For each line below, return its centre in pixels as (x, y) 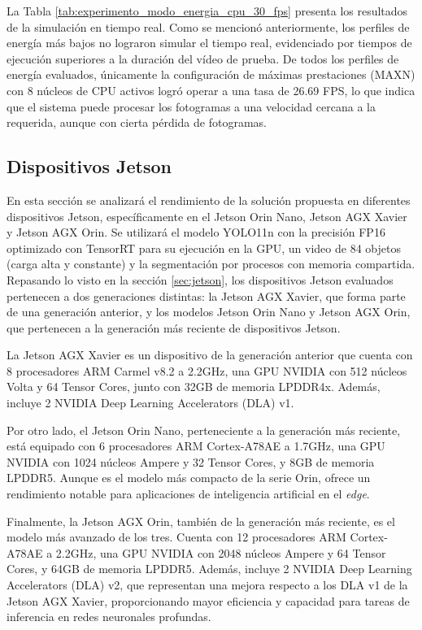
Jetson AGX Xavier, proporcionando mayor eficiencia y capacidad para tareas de (208, 600)
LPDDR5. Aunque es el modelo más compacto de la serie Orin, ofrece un (189, 478)
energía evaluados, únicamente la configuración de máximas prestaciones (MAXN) (211, 74)
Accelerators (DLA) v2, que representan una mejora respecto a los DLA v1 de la (207, 585)
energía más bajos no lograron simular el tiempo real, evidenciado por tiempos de (209, 43)
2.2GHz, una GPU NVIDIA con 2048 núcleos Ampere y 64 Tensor (221, 552)
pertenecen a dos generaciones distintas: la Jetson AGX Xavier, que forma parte (206, 295)
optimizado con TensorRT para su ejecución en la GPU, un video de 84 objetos (204, 248)
